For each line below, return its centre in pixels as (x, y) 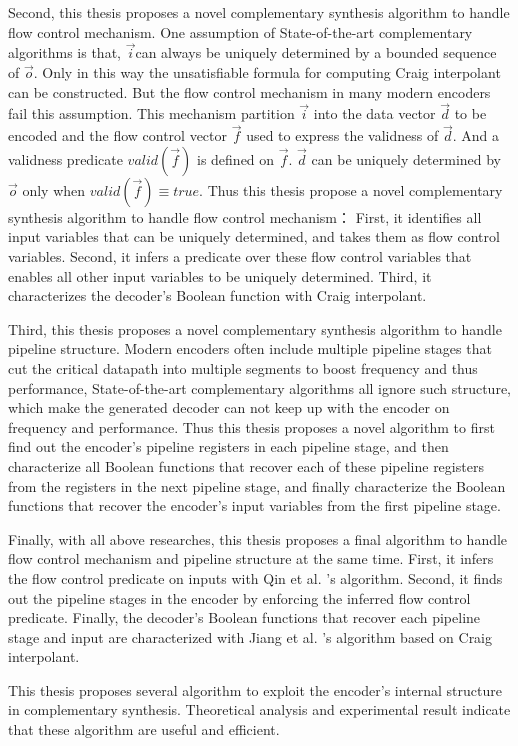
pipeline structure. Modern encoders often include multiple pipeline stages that (250, 348)
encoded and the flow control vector (118, 135)
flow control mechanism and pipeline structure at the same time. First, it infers (251, 558)
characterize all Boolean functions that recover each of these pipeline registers (246, 465)
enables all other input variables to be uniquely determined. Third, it (220, 275)
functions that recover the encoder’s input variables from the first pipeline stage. (254, 505)
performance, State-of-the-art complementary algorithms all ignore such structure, (259, 387)
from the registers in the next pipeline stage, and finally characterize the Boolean (257, 485)
